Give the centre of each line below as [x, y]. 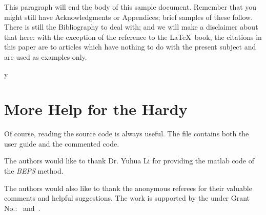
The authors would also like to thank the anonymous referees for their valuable [128, 188]
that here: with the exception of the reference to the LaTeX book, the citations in [133, 37]
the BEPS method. [34, 171]
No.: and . [22, 208]
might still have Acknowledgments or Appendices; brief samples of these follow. [129, 17]
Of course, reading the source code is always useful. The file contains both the [127, 134]
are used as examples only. [46, 56]
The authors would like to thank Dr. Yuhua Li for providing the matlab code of [129, 161]
